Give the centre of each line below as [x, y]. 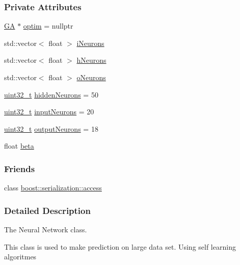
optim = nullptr [48, 26]
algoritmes [20, 257]
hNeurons [91, 60]
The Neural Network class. [46, 229]
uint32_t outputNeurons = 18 [51, 128]
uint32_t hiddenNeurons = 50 [51, 94]
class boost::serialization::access [53, 188]
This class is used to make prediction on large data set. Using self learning [120, 246]
